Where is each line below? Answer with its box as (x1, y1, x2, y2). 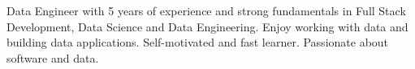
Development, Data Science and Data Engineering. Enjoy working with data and (6, 18, 409, 34)
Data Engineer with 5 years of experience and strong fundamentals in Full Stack (6, 2, 406, 18)
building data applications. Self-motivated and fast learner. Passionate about (6, 34, 389, 51)
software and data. (6, 49, 99, 66)
